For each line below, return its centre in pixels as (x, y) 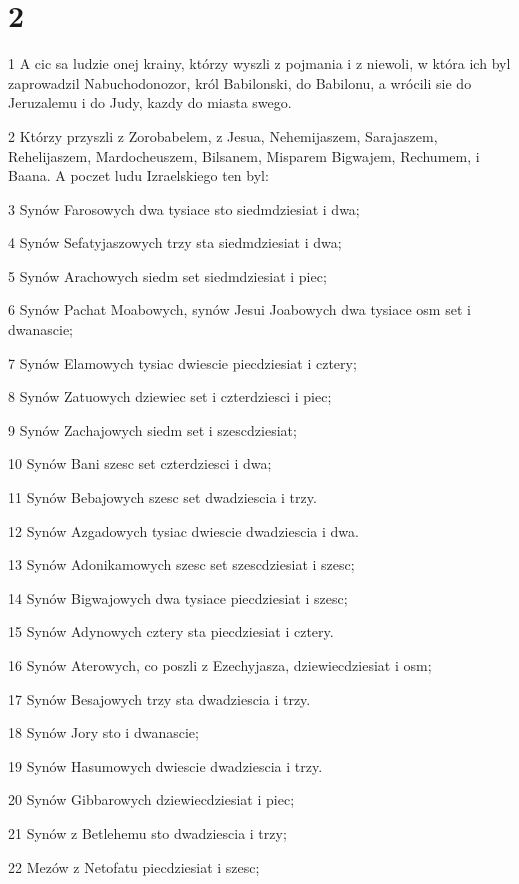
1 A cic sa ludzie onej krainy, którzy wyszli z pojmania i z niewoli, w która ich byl (259, 63)
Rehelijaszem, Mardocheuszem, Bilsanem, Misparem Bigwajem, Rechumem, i (244, 155)
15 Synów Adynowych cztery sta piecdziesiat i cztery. (171, 631)
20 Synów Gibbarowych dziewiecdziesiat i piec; (151, 799)
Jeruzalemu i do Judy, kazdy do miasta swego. (150, 102)
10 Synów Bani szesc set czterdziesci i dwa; (140, 463)
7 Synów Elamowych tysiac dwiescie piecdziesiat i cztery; (182, 362)
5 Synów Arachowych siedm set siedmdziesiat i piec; (167, 275)
